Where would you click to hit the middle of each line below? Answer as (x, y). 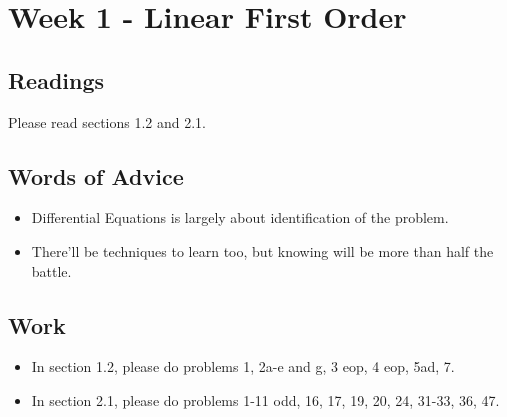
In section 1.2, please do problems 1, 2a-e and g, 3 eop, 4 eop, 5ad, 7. (243, 366)
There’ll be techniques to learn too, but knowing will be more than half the (262, 250)
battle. (51, 270)
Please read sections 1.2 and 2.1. (107, 121)
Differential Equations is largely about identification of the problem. (240, 217)
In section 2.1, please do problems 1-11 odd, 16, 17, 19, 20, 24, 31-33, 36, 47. (265, 399)
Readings (56, 79)
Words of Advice (96, 175)
